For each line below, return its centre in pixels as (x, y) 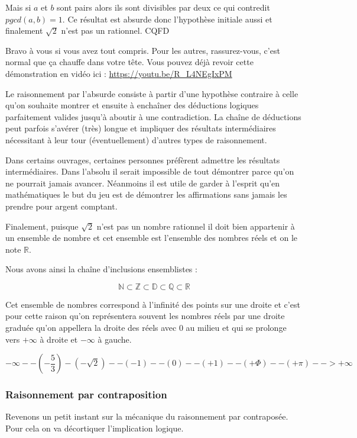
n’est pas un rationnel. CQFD (115, 30)
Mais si (18, 7)
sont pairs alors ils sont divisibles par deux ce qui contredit (163, 7)
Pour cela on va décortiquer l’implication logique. (95, 428)
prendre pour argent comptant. (61, 206)
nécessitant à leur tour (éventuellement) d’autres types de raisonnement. (136, 139)
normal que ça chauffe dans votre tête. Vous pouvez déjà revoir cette (129, 62)
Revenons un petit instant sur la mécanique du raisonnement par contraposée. (147, 416)
